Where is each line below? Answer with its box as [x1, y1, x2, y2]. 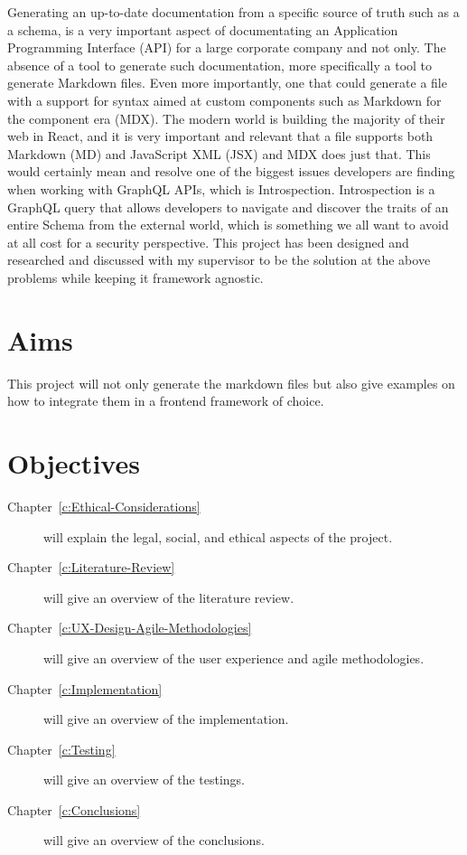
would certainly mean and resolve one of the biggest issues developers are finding [7, 162, 455, 181]
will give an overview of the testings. [43, 770, 246, 789]
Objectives [7, 445, 140, 481]
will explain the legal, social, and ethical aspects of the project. [43, 527, 393, 546]
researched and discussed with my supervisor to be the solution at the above [7, 250, 431, 269]
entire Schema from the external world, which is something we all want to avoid [7, 215, 449, 234]
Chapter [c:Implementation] [7, 679, 163, 698]
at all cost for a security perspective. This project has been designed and [7, 232, 409, 251]
